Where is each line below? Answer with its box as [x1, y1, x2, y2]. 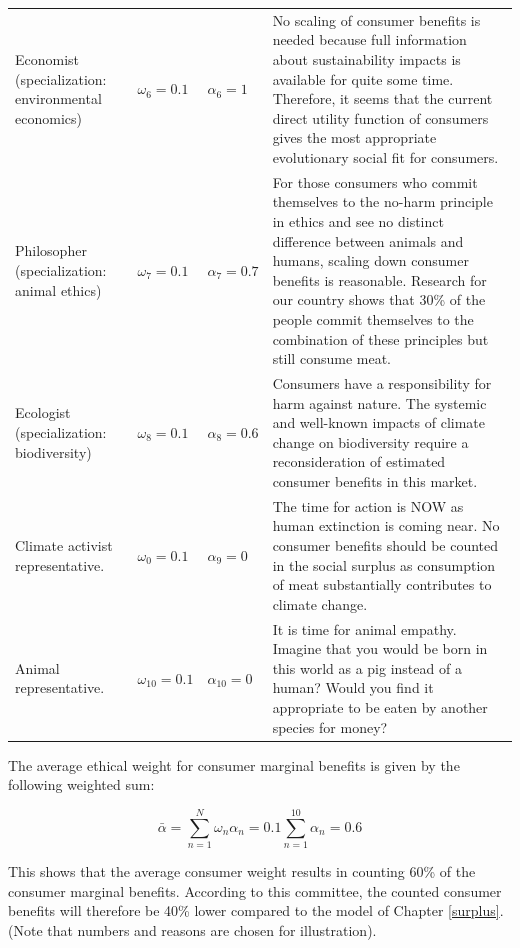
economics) [15, 107, 82, 128]
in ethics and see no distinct [272, 210, 444, 231]
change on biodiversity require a [272, 431, 469, 452]
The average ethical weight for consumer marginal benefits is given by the [8, 754, 460, 775]
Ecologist [15, 402, 71, 423]
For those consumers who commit [272, 171, 478, 192]
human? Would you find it [272, 677, 434, 698]
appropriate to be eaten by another [272, 696, 488, 717]
